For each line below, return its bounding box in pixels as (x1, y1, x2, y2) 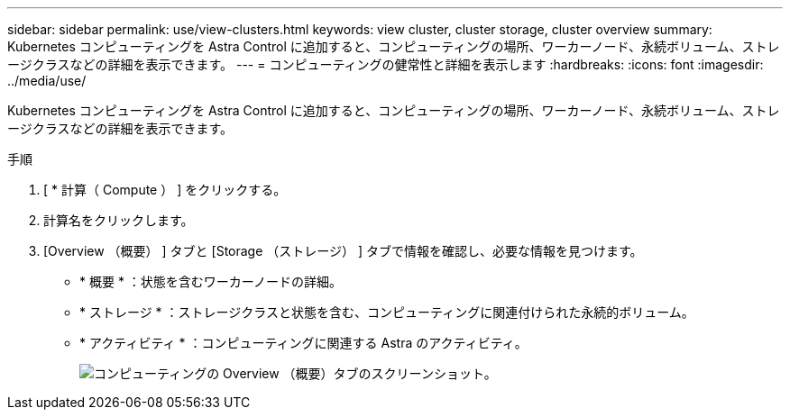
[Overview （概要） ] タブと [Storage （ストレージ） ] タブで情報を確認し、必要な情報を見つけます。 (43, 243, 643, 258)
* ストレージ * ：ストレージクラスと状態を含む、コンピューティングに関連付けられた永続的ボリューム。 (79, 304, 694, 320)
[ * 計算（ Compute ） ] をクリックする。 (43, 182, 287, 197)
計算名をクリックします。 (43, 213, 194, 228)
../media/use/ (7, 73, 87, 88)
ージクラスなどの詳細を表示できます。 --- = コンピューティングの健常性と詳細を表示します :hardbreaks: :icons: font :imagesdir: (7, 57, 764, 72)
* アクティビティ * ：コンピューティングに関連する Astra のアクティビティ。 (79, 335, 528, 350)
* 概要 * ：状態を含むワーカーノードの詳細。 (79, 274, 342, 289)
